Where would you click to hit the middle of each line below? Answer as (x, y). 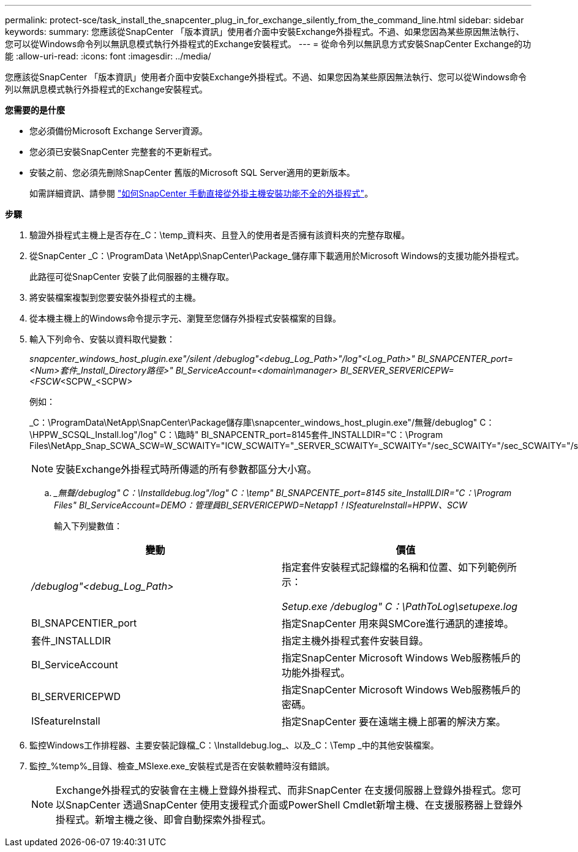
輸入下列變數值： (88, 526)
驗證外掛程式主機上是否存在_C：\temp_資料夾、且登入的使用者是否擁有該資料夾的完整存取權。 (220, 235)
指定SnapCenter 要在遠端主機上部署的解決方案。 (394, 722)
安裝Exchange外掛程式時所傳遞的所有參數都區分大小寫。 (186, 469)
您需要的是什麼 (35, 110)
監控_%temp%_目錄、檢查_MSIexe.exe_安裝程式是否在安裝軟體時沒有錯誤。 (182, 766)
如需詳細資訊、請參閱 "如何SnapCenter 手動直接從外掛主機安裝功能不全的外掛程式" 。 (201, 193)
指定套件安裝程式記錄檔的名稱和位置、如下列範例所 (400, 567)
